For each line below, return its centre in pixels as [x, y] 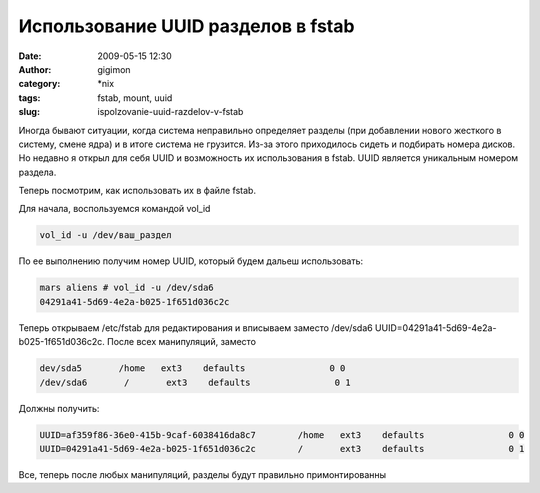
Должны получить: [59, 408]
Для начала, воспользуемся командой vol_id [114, 209]
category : [39, 84]
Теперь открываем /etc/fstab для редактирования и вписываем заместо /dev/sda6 [196, 327]
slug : [29, 112]
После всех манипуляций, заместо [181, 342]
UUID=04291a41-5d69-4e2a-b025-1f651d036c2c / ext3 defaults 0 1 [282, 448]
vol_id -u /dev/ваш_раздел [105, 235]
